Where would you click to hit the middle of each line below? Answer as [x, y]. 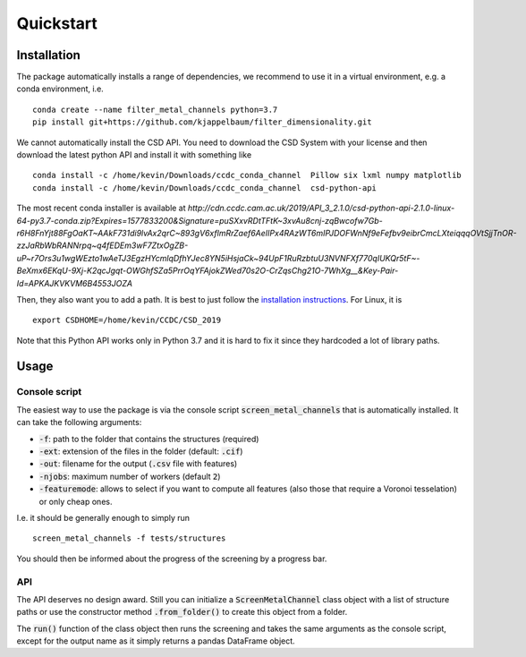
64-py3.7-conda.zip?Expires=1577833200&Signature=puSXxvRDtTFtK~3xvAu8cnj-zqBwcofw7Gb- [200, 220]
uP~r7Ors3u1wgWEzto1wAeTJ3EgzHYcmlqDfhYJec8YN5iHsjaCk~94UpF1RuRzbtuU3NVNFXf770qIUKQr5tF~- [218, 258]
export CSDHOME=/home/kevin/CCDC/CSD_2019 [127, 320]
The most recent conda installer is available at [102, 208]
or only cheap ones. [76, 501]
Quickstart [57, 23]
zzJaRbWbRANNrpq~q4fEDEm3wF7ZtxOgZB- [102, 245]
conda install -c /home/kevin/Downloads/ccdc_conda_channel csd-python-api [205, 188]
